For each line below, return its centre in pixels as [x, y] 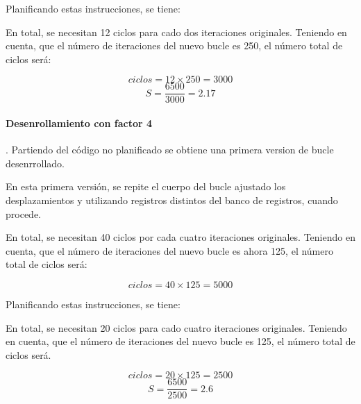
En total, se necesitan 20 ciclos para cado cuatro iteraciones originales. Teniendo [176, 327]
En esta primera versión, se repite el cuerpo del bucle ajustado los [146, 186]
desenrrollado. [35, 163]
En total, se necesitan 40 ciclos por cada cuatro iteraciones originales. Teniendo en [180, 237]
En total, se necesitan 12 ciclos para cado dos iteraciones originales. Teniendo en [176, 32]
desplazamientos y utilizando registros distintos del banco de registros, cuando [172, 200]
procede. [23, 213]
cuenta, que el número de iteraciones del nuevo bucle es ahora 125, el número [169, 250]
